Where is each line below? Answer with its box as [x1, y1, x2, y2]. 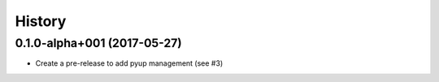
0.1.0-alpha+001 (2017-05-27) [15, 36, 182, 50]
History [15, 12, 67, 30]
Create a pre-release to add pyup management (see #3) [35, 58, 224, 68]
